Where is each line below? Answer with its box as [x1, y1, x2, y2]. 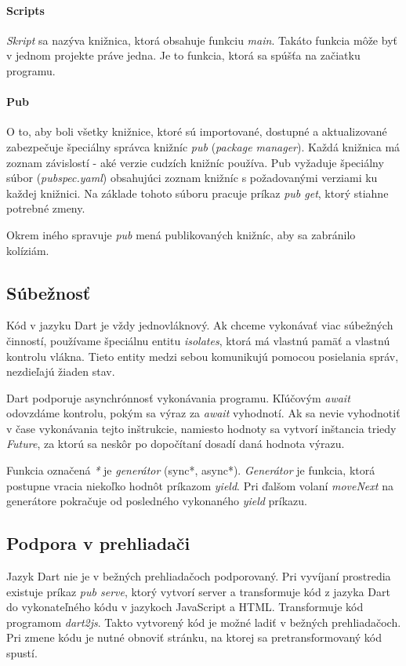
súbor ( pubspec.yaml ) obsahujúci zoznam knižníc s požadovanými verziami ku [6, 169, 378, 186]
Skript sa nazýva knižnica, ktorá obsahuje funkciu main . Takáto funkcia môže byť [6, 31, 397, 48]
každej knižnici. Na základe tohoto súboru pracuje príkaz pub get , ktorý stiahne [6, 184, 389, 201]
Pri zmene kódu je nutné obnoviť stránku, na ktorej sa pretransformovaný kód [6, 629, 382, 646]
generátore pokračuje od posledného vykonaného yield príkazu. [6, 493, 308, 509]
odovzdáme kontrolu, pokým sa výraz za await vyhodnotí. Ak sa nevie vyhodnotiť [6, 405, 401, 421]
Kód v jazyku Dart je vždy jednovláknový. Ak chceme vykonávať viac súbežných [6, 317, 393, 333]
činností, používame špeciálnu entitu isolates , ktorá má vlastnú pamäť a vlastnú [6, 332, 390, 348]
